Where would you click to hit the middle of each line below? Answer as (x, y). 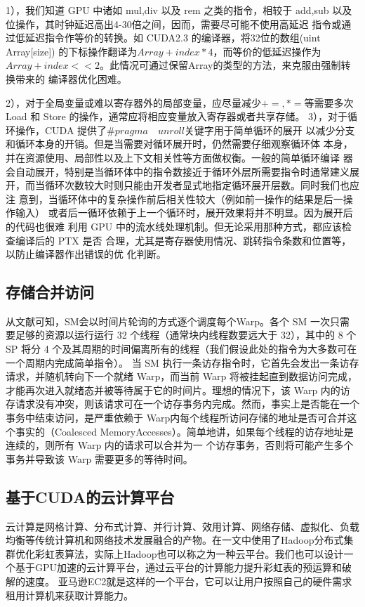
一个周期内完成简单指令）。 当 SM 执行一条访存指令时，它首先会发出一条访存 (182, 362)
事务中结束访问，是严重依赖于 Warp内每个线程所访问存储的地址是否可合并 (177, 418)
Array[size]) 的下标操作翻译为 (72, 51)
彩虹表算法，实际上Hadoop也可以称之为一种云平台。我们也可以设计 (189, 553)
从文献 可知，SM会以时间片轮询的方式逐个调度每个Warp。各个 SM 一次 (168, 321)
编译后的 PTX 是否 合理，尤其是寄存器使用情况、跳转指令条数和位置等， (183, 240)
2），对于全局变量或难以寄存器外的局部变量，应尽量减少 (133, 102)
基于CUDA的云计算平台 (90, 496)
